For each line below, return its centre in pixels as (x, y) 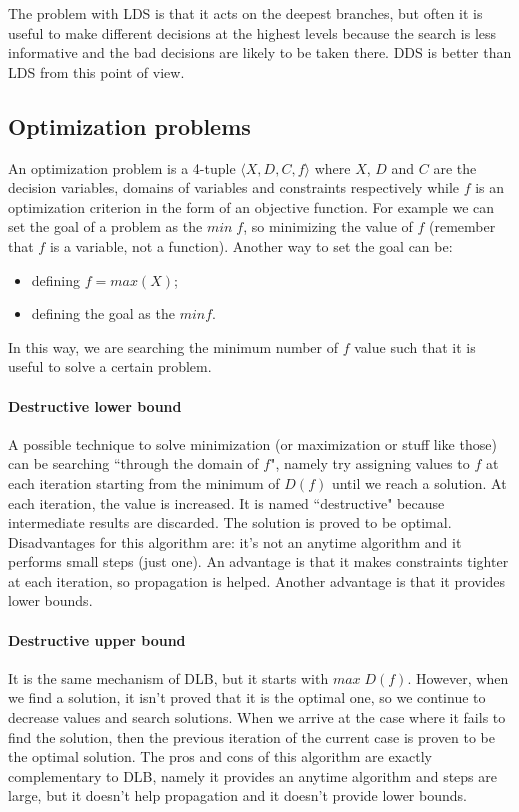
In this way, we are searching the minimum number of (173, 346)
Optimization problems (129, 125)
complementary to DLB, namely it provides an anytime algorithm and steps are (253, 775)
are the (455, 167)
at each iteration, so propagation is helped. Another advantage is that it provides (257, 580)
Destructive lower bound (95, 405)
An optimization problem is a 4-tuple (122, 167)
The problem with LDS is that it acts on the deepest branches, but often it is (245, 13)
